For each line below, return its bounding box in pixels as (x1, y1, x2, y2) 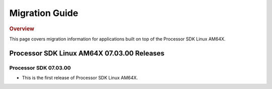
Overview (9, 25, 35, 32)
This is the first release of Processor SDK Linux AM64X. (22, 74, 138, 80)
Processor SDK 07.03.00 (9, 64, 71, 71)
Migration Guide (9, 7, 79, 18)
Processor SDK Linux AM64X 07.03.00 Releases (9, 49, 165, 57)
